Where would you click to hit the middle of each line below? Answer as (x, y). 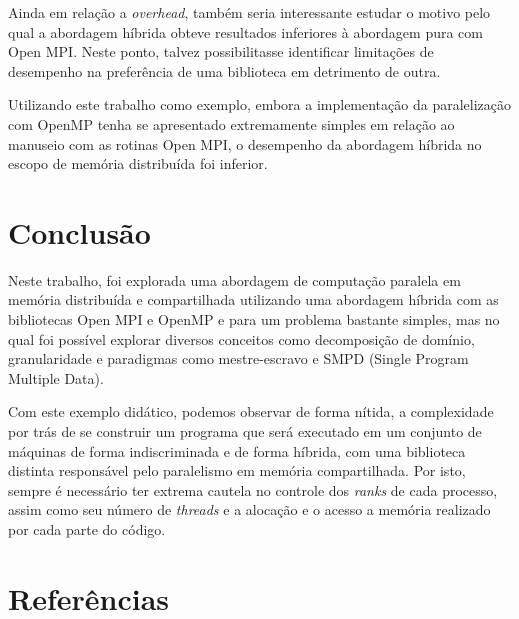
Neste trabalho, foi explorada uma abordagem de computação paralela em (234, 279)
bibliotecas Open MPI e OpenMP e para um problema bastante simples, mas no (254, 319)
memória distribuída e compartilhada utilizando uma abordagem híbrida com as (253, 299)
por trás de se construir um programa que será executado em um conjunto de (245, 431)
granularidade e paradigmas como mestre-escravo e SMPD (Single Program (238, 358)
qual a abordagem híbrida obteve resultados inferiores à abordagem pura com (245, 31)
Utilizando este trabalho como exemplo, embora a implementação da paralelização (259, 104)
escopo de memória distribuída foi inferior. (138, 163)
